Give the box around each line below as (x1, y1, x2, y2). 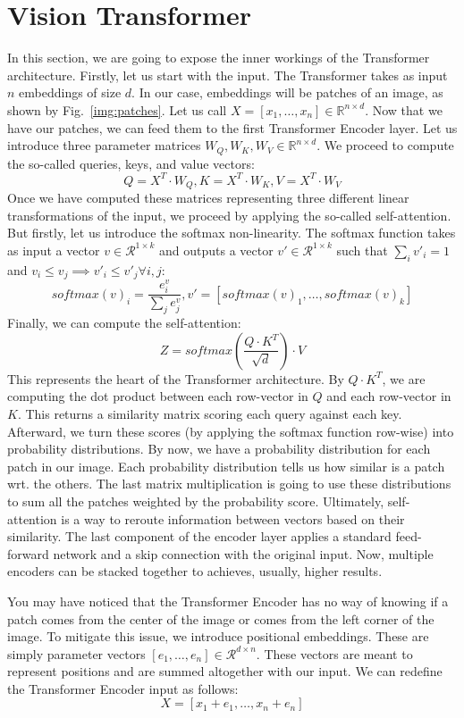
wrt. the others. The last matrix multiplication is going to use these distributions (7, 474, 451, 493)
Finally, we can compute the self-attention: (7, 313, 241, 332)
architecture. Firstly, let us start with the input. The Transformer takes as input (7, 65, 448, 84)
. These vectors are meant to (256, 644, 413, 663)
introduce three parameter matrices (7, 136, 201, 154)
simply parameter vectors (7, 644, 146, 663)
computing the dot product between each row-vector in (7, 387, 308, 405)
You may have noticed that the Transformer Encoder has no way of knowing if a (7, 591, 449, 610)
